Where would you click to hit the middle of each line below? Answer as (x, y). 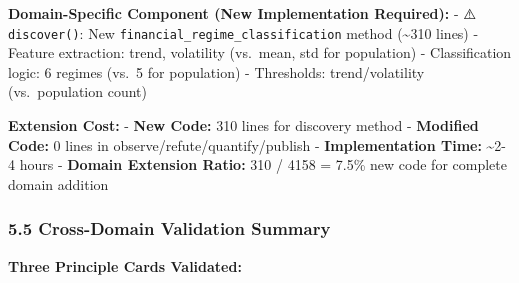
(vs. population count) (77, 91)
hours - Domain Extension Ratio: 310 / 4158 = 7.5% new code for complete (263, 164)
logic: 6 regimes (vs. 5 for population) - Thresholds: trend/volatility (216, 71)
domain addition (58, 183)
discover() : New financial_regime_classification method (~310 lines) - (243, 32)
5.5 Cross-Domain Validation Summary (169, 228)
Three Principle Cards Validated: (125, 265)
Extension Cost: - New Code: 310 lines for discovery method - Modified (243, 125)
